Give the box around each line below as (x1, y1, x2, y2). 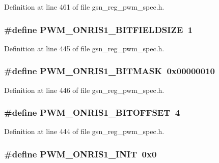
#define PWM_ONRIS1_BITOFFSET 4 (4, 106, 180, 119)
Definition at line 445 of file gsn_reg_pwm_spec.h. (4, 43, 165, 53)
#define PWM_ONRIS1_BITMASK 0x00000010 (4, 64, 215, 77)
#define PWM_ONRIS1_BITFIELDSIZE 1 (4, 23, 193, 36)
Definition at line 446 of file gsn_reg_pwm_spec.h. (4, 84, 165, 95)
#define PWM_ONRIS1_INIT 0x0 (4, 147, 157, 160)
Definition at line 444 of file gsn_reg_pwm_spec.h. (4, 126, 165, 137)
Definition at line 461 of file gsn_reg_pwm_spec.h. (4, 2, 165, 12)
